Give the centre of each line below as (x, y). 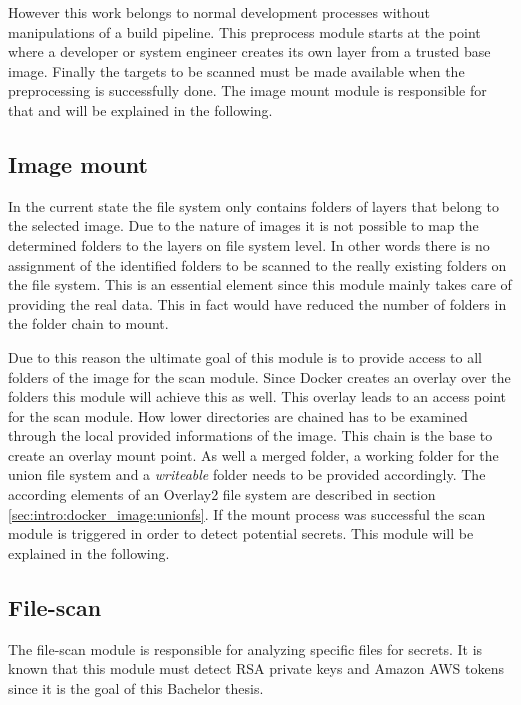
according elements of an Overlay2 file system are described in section (222, 494)
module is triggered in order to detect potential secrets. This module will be (241, 533)
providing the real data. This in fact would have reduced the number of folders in (257, 303)
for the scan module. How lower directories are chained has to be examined (238, 415)
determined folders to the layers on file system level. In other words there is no (249, 244)
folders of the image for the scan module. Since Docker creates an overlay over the (259, 376)
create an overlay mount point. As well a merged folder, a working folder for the (253, 454)
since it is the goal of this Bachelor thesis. (136, 687)
